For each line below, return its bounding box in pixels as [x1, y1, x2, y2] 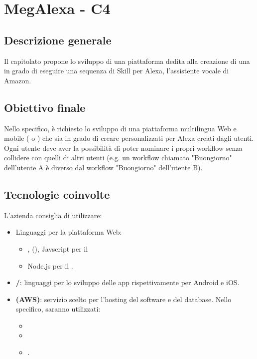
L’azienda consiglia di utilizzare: [4, 210, 102, 220]
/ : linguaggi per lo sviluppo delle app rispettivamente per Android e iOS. [15, 277, 240, 288]
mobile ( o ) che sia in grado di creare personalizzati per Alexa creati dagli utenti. [4, 133, 254, 143]
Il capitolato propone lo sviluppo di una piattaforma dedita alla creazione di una [4, 55, 250, 66]
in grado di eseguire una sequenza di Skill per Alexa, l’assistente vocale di [4, 65, 229, 76]
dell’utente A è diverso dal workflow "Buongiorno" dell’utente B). [4, 162, 203, 172]
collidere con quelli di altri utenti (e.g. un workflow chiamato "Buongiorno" [4, 152, 232, 163]
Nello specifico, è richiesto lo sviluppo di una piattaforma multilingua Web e [4, 123, 237, 133]
